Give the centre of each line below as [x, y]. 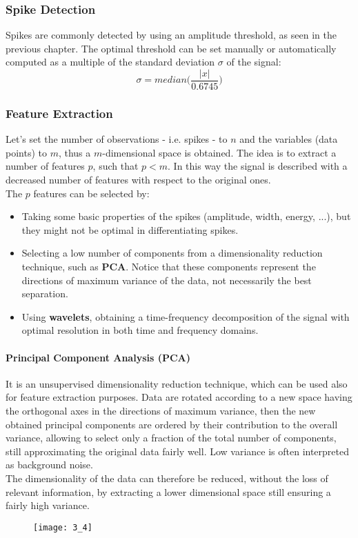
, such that [116, 166]
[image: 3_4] [63, 527]
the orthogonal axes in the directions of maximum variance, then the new [161, 410]
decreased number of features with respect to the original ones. [138, 180]
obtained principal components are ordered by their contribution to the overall [172, 424]
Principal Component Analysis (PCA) [98, 357]
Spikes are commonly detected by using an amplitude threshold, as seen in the [171, 35]
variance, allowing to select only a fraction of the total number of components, [171, 438]
